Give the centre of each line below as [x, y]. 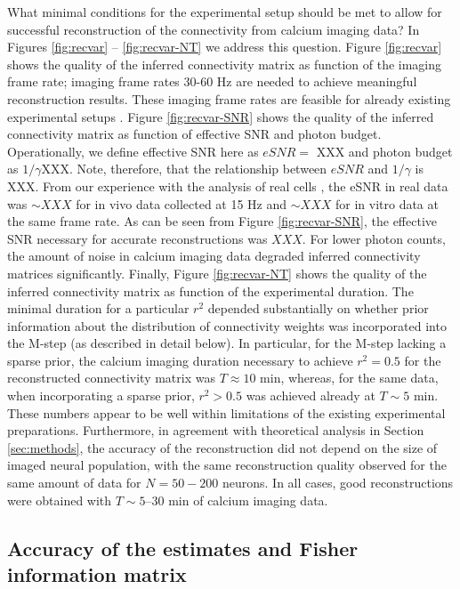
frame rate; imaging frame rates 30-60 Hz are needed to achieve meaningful [212, 81]
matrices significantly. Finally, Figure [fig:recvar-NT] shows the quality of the [217, 273]
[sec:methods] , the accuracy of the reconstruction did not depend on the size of [222, 447]
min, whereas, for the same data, [349, 378]
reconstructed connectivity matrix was [111, 378]
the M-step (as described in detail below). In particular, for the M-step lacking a [227, 343]
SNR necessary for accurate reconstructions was [137, 238]
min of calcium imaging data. [248, 500]
